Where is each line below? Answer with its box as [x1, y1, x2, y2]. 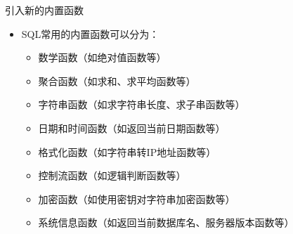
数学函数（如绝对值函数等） [38, 50, 167, 65]
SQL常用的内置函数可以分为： [21, 26, 159, 41]
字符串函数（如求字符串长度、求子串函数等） [38, 97, 245, 112]
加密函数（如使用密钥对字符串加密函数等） [38, 191, 235, 206]
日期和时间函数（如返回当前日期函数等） [38, 120, 226, 135]
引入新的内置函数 [5, 3, 84, 17]
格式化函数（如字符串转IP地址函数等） [38, 144, 216, 159]
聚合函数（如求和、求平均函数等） [38, 73, 196, 88]
